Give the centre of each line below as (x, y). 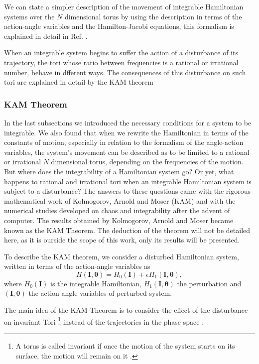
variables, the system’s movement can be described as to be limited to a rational (127, 152)
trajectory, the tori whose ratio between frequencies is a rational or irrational (121, 62)
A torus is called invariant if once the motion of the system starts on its (125, 345)
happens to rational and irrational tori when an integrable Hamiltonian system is (128, 181)
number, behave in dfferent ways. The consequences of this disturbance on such (125, 72)
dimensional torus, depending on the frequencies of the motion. (147, 162)
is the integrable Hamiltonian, (96, 283)
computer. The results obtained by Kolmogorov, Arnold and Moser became (119, 220)
